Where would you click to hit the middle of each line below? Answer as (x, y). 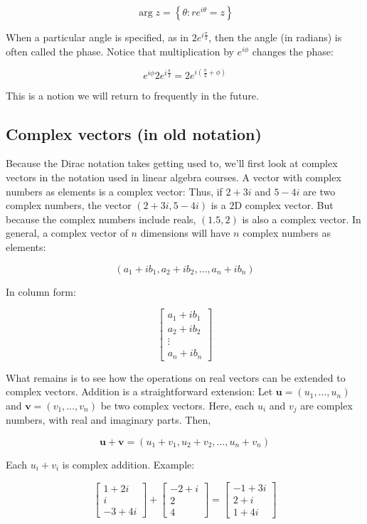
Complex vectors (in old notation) (134, 133)
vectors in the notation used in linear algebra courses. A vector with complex (174, 177)
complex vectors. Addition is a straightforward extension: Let (139, 391)
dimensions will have (185, 233)
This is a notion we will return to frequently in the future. (132, 95)
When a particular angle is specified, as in (97, 37)
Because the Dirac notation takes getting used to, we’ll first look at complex (172, 163)
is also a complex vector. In (302, 219)
